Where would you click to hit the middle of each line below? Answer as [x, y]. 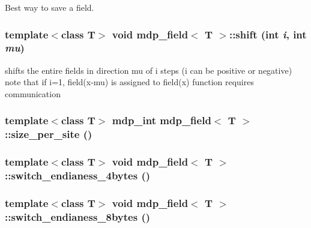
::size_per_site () [49, 134]
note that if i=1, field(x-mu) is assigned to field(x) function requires [129, 82]
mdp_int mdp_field [162, 120]
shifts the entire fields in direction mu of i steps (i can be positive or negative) [149, 70]
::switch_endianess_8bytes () [78, 216]
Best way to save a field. [50, 7]
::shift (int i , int [268, 34]
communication [33, 93]
